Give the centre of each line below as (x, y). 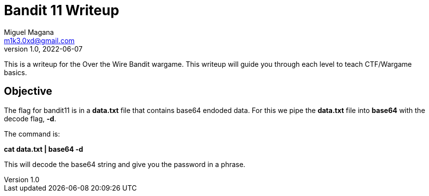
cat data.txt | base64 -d (44, 149)
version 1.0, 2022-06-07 (43, 49)
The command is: (32, 134)
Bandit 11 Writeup (62, 10)
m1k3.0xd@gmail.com (39, 40)
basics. (15, 72)
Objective (28, 91)
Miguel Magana (29, 32)
